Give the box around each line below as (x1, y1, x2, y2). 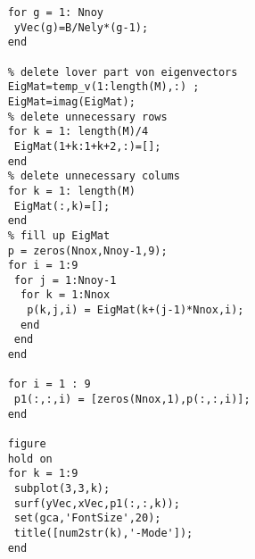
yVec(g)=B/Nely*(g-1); (13, 21, 149, 34)
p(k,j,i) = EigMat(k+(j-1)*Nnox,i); (27, 304, 244, 317)
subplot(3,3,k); (13, 482, 111, 495)
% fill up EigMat (7, 229, 111, 242)
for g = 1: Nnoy (7, 6, 104, 19)
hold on (7, 452, 53, 465)
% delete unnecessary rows (7, 110, 168, 123)
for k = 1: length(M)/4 (7, 125, 149, 138)
